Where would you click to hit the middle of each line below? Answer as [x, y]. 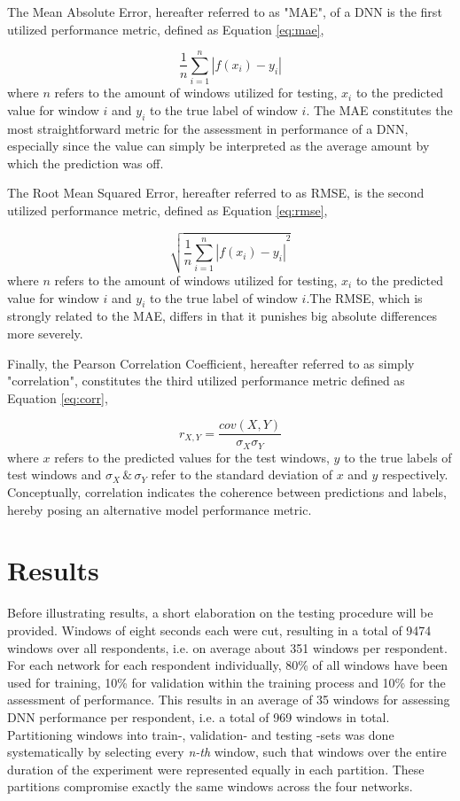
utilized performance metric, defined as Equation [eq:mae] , [166, 29]
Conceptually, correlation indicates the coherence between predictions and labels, [227, 492]
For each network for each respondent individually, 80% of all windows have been [228, 665]
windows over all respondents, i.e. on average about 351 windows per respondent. [227, 647]
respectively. [415, 474]
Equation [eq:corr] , [58, 397]
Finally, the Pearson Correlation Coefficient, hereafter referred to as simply [211, 363]
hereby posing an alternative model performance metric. [160, 509]
